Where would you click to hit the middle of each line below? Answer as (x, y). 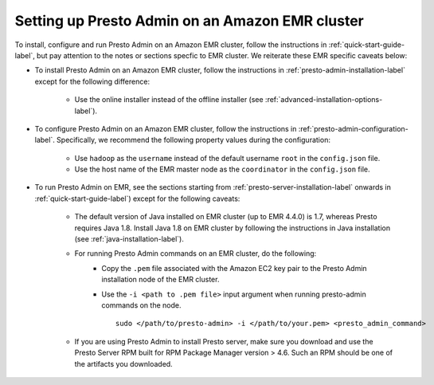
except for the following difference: (92, 81)
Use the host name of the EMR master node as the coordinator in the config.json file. (222, 169)
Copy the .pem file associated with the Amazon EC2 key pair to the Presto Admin (234, 268)
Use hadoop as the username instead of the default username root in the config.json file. (227, 158)
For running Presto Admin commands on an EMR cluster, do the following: (195, 253)
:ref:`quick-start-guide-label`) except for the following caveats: (137, 198)
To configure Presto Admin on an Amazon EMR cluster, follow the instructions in (166, 128)
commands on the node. (141, 305)
